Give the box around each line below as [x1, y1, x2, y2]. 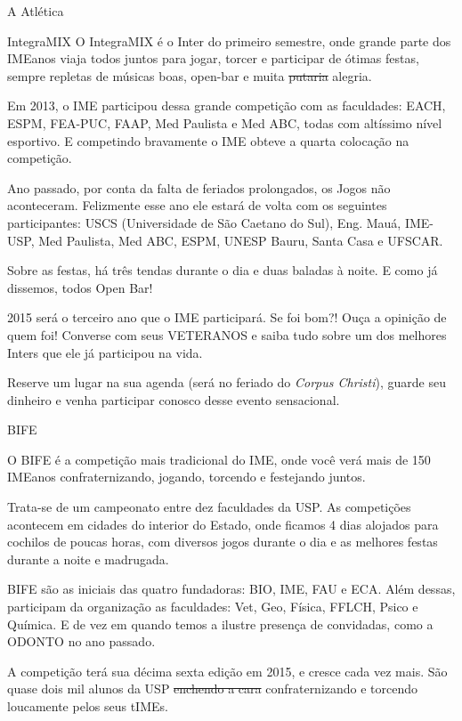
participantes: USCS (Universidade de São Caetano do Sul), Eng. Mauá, [7, 213, 401, 231]
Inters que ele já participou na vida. [7, 343, 203, 361]
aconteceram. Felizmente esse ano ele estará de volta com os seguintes [7, 196, 387, 215]
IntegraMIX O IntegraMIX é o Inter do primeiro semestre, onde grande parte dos [7, 31, 451, 50]
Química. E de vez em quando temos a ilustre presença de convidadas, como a [7, 614, 434, 633]
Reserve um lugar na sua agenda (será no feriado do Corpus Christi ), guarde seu [7, 373, 446, 392]
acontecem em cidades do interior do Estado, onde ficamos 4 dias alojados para [7, 514, 439, 533]
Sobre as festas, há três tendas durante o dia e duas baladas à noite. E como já [7, 261, 438, 279]
